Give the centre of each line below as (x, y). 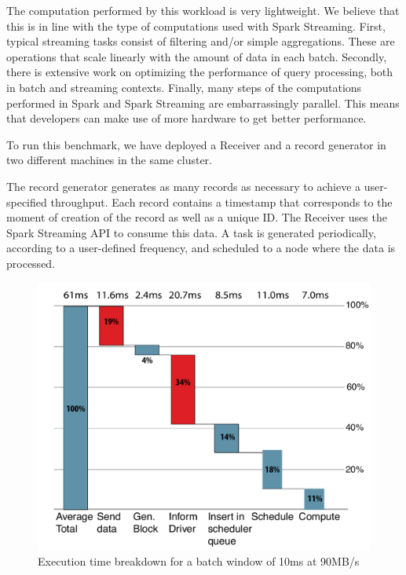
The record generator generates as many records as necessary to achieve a (184, 186)
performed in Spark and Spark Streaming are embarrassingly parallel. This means (203, 103)
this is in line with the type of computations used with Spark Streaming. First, (196, 26)
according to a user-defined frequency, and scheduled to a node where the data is (201, 248)
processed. (31, 263)
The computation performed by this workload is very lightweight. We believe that (203, 10)
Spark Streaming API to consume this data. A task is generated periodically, (191, 232)
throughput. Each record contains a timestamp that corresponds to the (221, 201)
